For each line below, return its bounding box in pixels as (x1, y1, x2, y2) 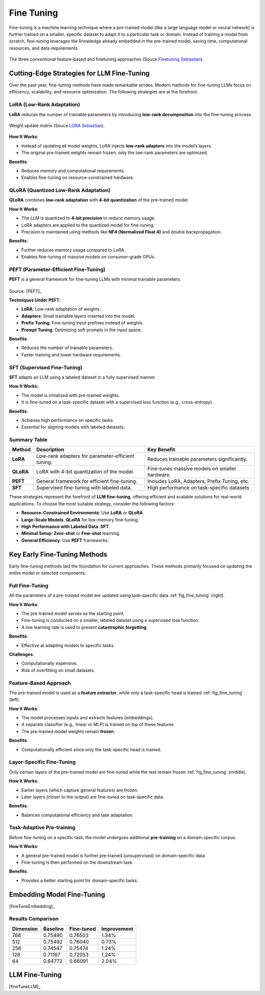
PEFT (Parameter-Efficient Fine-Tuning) (9, 266, 106, 273)
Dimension (12, 925, 38, 932)
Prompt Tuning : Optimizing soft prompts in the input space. (21, 327, 142, 333)
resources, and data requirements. (9, 45, 79, 51)
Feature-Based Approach (9, 679, 71, 686)
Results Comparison (9, 915, 59, 922)
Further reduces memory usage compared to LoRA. (21, 247, 126, 253)
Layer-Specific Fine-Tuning (9, 759, 76, 765)
